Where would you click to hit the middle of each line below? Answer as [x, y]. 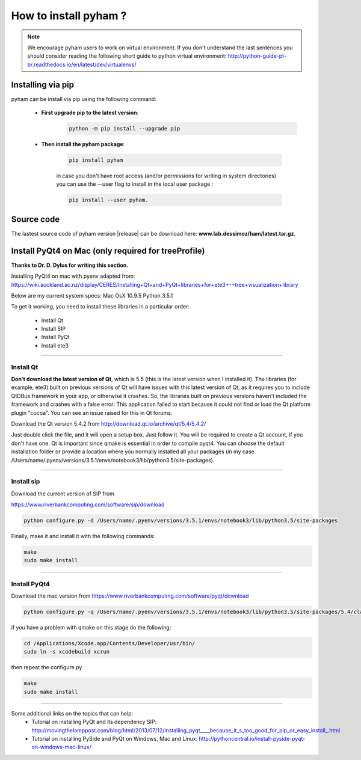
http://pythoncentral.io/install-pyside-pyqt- [252, 738]
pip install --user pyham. [109, 200]
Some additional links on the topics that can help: [72, 713]
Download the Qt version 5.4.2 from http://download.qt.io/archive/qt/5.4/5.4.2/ [109, 423]
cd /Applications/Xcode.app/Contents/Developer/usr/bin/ [110, 644]
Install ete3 [55, 345]
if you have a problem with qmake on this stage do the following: [91, 628]
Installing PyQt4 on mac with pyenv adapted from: [73, 276]
